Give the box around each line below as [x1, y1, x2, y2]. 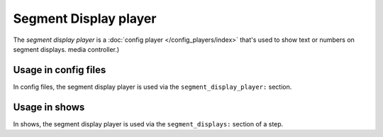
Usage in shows [13, 101, 85, 113]
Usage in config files [13, 64, 106, 76]
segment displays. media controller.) [13, 45, 120, 53]
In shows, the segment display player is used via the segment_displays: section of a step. [13, 119, 284, 128]
